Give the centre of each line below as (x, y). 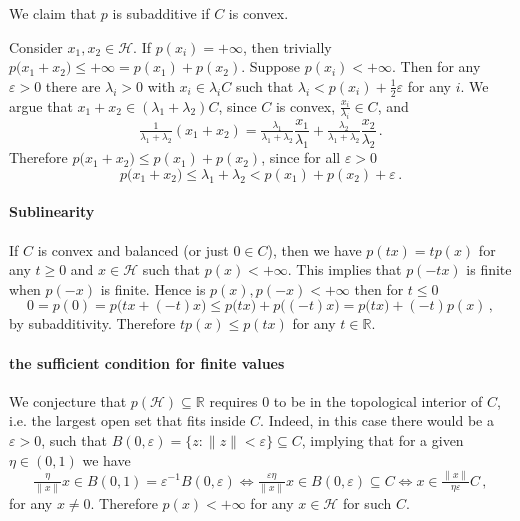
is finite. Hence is (153, 288)
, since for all (301, 157)
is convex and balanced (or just (133, 249)
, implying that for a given (382, 440)
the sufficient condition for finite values (147, 362)
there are (73, 85)
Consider (36, 46)
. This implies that (344, 269)
